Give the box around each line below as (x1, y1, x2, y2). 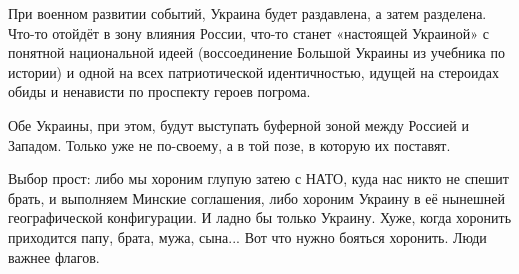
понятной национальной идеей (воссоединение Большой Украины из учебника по (8, 42, 505, 63)
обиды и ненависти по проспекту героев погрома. (8, 81, 311, 102)
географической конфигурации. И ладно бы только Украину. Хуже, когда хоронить (8, 207, 512, 228)
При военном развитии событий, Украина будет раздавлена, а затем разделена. (8, 3, 487, 23)
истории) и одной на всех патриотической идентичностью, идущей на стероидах (8, 61, 499, 82)
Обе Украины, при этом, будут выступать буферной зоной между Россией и (8, 114, 469, 135)
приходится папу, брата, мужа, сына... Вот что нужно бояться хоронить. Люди (8, 226, 487, 247)
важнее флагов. (8, 246, 100, 267)
